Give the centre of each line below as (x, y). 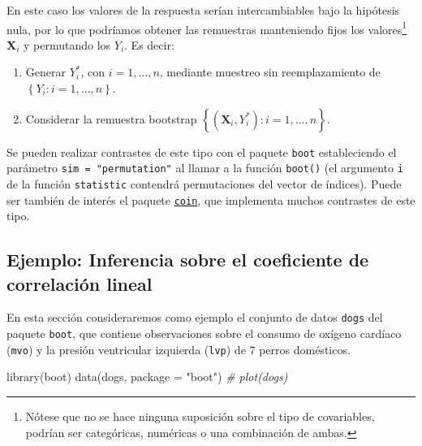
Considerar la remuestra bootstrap (111, 118)
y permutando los (67, 44)
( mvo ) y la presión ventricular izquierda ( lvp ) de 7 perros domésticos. (179, 349)
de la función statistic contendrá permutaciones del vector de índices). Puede (204, 183)
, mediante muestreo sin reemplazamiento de (270, 72)
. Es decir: (149, 44)
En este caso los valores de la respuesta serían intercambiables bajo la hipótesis (203, 10)
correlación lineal (80, 283)
